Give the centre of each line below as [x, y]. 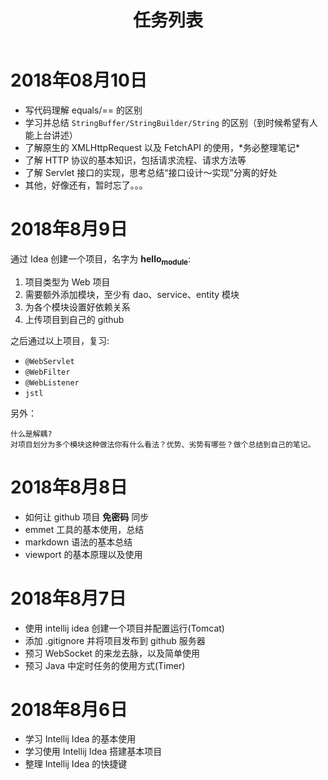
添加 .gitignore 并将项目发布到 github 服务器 [115, 640]
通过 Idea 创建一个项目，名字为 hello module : [101, 259]
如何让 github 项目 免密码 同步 [87, 517]
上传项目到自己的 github [74, 319]
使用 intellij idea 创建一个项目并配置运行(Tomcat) [124, 628]
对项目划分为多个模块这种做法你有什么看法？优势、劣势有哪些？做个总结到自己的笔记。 [163, 444]
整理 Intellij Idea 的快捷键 [76, 764]
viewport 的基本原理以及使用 [83, 554]
